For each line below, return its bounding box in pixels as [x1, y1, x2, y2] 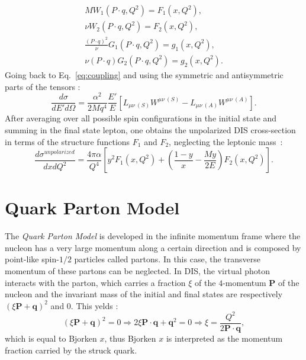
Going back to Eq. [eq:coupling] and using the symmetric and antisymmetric [5, 69, 284, 81]
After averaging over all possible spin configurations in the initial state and [5, 112, 277, 124]
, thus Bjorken [104, 332, 156, 344]
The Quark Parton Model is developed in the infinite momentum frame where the [5, 230, 301, 242]
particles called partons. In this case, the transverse [74, 253, 260, 265]
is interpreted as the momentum [166, 332, 283, 344]
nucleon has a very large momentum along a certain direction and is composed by [5, 241, 301, 253]
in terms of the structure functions [5, 135, 130, 147]
